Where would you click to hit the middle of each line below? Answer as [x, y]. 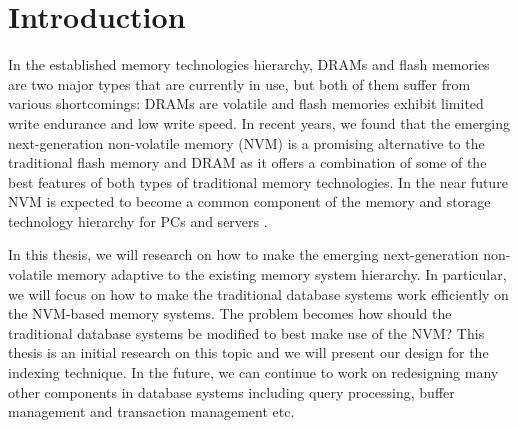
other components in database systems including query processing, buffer [231, 391]
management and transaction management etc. [151, 411]
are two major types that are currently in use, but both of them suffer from [239, 83]
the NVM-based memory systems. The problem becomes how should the [230, 313]
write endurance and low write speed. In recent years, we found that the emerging [259, 122]
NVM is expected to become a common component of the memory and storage [249, 201]
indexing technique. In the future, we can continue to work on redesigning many [253, 372]
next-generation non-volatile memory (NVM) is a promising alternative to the [246, 142]
